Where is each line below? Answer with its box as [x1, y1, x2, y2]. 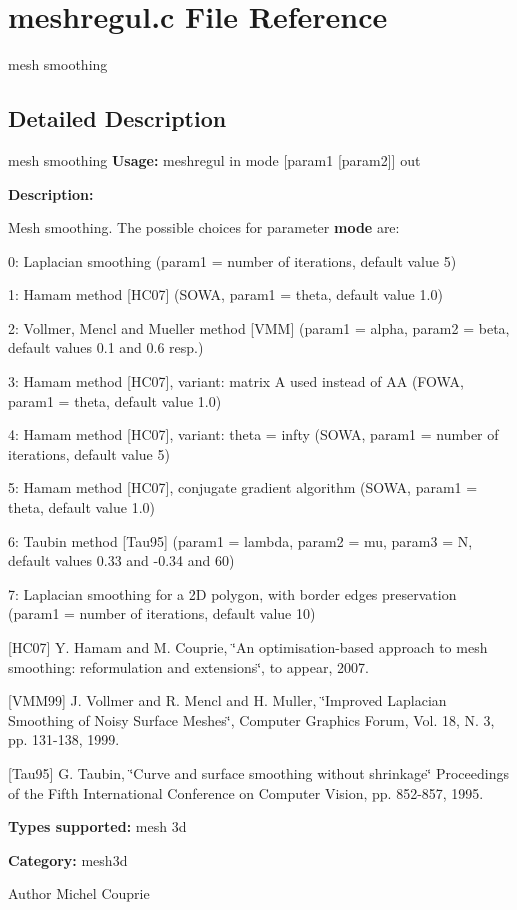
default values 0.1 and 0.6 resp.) [8, 337, 204, 358]
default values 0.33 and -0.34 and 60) [8, 550, 235, 571]
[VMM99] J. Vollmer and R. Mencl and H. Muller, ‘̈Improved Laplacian [8, 690, 447, 711]
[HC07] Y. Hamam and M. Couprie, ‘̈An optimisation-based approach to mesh [8, 637, 488, 658]
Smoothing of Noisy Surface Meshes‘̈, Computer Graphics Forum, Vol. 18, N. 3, [8, 709, 495, 730]
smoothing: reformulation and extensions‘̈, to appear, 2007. [8, 656, 369, 677]
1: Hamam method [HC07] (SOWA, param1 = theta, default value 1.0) [8, 284, 443, 305]
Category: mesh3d [8, 849, 128, 870]
